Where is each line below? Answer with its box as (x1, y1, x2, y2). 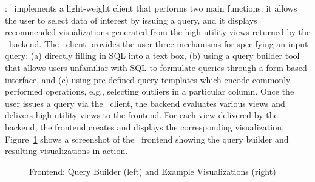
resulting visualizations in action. (5, 144, 128, 157)
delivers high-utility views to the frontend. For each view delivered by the (5, 109, 278, 121)
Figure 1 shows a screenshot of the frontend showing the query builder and (5, 132, 289, 145)
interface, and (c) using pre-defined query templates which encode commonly (5, 73, 291, 86)
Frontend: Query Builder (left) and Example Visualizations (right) (29, 164, 276, 177)
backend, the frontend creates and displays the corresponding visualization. (5, 120, 284, 133)
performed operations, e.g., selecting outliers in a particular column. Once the (5, 85, 294, 98)
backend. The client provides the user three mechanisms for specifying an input (8, 37, 308, 50)
